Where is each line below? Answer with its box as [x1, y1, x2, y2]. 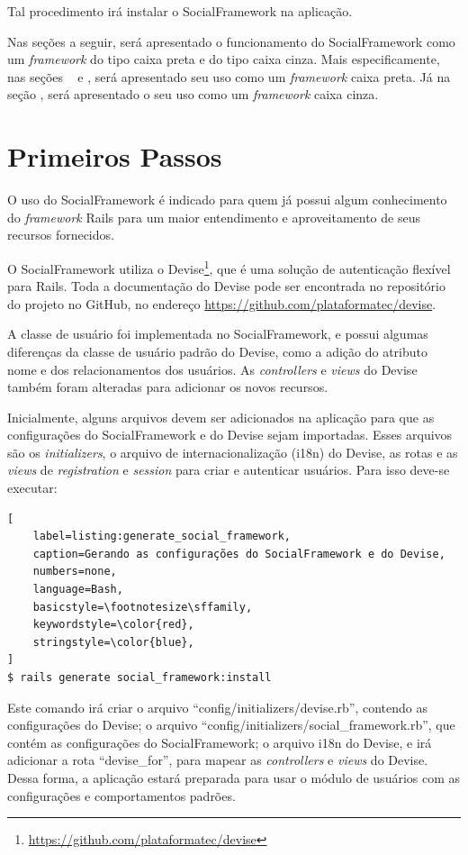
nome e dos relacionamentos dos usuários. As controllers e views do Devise [7, 359, 418, 378]
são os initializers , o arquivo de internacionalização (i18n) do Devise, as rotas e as [7, 442, 458, 461]
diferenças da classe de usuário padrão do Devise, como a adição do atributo [7, 341, 427, 360]
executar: [7, 478, 58, 497]
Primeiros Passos [7, 138, 222, 175]
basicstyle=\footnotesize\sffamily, [32, 600, 253, 614]
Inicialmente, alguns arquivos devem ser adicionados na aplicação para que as [7, 407, 435, 426]
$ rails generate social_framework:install [7, 671, 272, 684]
